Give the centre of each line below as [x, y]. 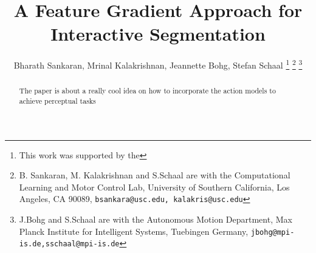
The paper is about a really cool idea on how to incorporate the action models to [147, 91]
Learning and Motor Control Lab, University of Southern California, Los [154, 187]
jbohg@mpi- [273, 232]
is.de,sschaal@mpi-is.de [69, 244]
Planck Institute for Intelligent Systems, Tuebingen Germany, [134, 231]
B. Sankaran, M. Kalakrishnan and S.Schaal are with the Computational [155, 175]
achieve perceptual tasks [57, 101]
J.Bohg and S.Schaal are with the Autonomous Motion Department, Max [156, 219]
